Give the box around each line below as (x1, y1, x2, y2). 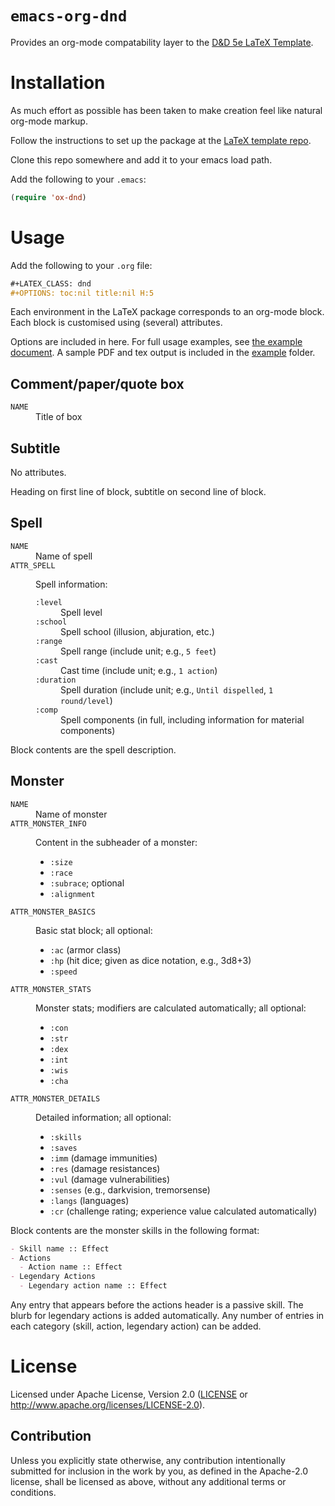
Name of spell (35, 550, 93, 562)
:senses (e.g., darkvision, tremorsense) (49, 1183, 211, 1196)
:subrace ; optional (49, 877, 125, 889)
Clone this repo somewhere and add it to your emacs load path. (10, 153, 273, 166)
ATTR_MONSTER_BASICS (10, 907, 97, 917)
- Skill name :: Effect (10, 1243, 110, 1254)
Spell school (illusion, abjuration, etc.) (60, 625, 215, 637)
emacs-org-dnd (10, 7, 128, 26)
